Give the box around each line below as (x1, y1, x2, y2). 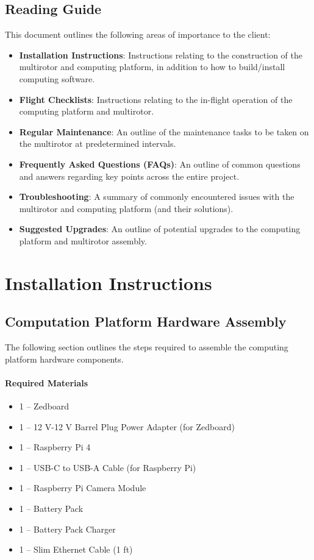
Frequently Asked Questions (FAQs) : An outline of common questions (19, 157, 301, 170)
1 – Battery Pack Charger (19, 522, 116, 535)
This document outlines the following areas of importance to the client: (5, 28, 271, 41)
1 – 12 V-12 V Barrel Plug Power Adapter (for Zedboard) (19, 420, 235, 433)
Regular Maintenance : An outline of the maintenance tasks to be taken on (19, 125, 309, 138)
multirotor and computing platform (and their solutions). (19, 202, 234, 214)
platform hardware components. (5, 352, 124, 365)
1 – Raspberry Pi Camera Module (19, 481, 146, 494)
